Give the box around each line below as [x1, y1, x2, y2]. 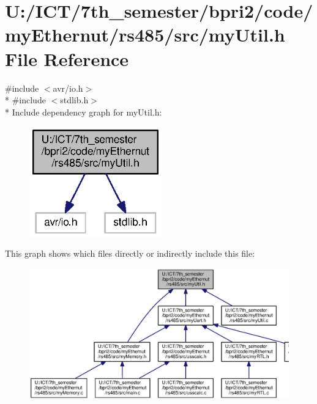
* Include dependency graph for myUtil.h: [5, 105, 162, 118]
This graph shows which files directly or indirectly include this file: [5, 247, 255, 260]
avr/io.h [53, 81, 83, 94]
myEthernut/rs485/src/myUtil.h [5, 22, 285, 47]
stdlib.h [60, 94, 89, 106]
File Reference [5, 46, 129, 71]
